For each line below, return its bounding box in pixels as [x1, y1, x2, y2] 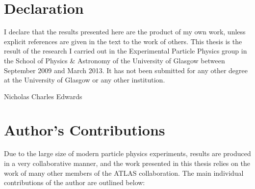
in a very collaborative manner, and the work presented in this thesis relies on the [4, 158, 250, 168]
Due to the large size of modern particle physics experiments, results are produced [4, 148, 251, 159]
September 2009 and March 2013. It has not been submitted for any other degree [4, 65, 248, 75]
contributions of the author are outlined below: [4, 177, 145, 188]
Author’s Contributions [4, 120, 165, 140]
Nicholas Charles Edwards [4, 91, 82, 101]
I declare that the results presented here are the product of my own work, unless [4, 27, 246, 37]
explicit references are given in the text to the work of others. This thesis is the [4, 36, 242, 46]
